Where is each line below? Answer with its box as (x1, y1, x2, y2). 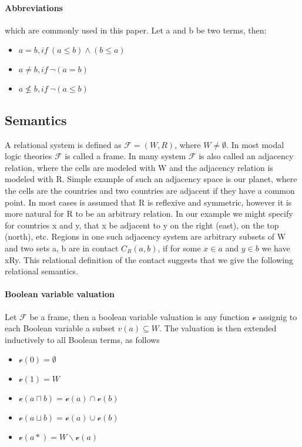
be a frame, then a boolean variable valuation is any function (29, 310, 250, 322)
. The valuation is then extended (159, 322, 277, 334)
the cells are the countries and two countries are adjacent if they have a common (5, 184, 295, 196)
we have (261, 241, 290, 254)
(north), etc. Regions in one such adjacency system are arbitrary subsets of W (5, 230, 286, 243)
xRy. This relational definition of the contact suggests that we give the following (5, 253, 293, 265)
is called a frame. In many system (65, 150, 186, 162)
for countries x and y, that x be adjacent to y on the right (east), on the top (5, 219, 279, 231)
